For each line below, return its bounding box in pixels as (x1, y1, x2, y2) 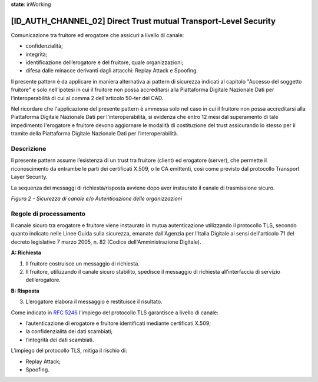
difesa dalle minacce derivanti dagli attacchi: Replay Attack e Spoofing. (25, 67, 198, 74)
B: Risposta (11, 287, 39, 294)
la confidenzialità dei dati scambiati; (25, 328, 113, 335)
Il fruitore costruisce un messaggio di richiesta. (25, 260, 140, 267)
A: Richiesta (11, 249, 41, 256)
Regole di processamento (11, 210, 85, 218)
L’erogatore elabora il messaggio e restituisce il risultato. (25, 298, 163, 305)
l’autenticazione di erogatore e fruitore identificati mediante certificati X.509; (25, 320, 211, 327)
